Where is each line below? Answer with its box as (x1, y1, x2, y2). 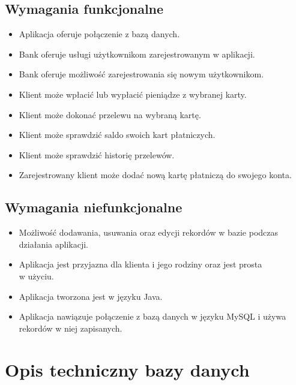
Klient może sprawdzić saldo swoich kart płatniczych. (19, 128, 216, 141)
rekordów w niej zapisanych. (19, 321, 122, 334)
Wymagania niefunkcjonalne (5, 198, 183, 216)
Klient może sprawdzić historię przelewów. (19, 148, 175, 161)
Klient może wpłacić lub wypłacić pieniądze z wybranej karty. (19, 88, 247, 100)
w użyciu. (19, 269, 54, 282)
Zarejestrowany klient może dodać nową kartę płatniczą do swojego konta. (19, 169, 292, 181)
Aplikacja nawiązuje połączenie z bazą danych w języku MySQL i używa (19, 310, 286, 323)
